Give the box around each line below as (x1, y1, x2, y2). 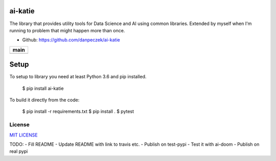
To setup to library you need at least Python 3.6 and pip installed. (9, 74, 147, 80)
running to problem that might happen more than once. (9, 27, 125, 33)
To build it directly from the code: (9, 97, 80, 103)
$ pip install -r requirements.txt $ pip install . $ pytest (22, 108, 134, 114)
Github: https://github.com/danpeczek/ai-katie (22, 37, 120, 43)
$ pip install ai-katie (22, 85, 64, 91)
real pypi (9, 148, 28, 154)
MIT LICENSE (9, 132, 38, 138)
